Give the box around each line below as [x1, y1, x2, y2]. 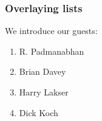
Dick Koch [19, 106, 58, 119]
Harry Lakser [19, 86, 69, 98]
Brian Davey [19, 65, 66, 78]
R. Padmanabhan [19, 44, 84, 57]
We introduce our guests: [5, 24, 98, 37]
